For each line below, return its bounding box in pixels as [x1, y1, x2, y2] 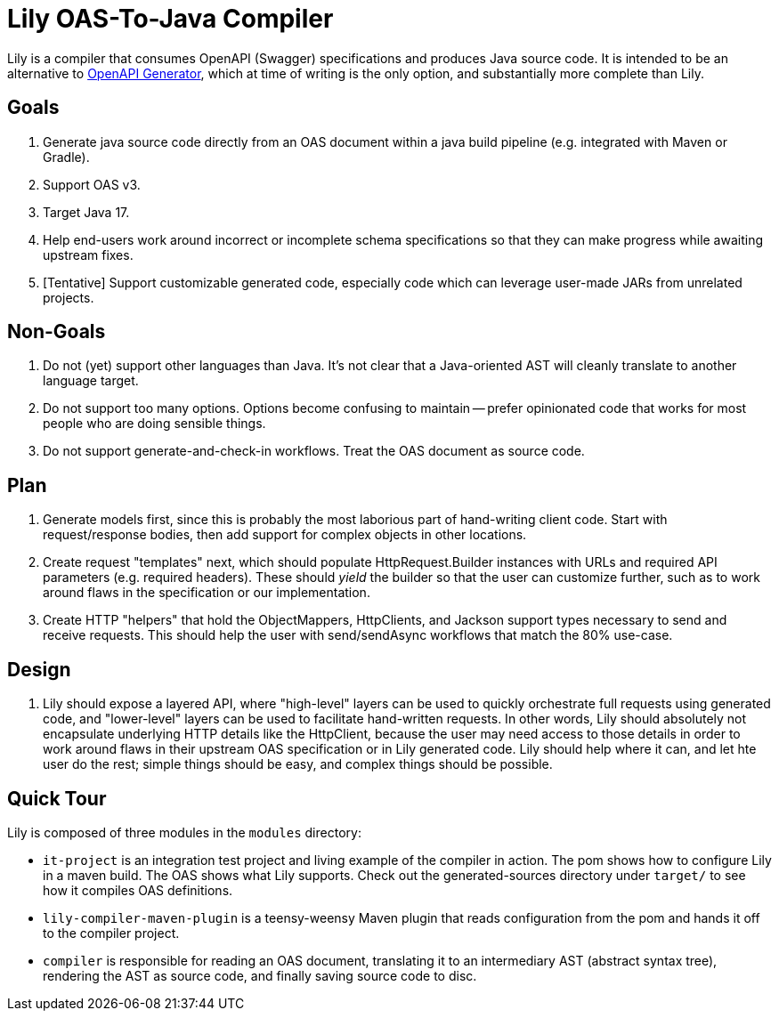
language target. [43, 373, 139, 389]
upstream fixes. [43, 246, 134, 263]
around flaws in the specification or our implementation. [43, 585, 370, 601]
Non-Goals [7, 320, 106, 343]
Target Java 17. [43, 204, 130, 220]
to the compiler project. [43, 925, 180, 941]
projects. [43, 289, 94, 305]
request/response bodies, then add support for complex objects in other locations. [43, 527, 527, 543]
